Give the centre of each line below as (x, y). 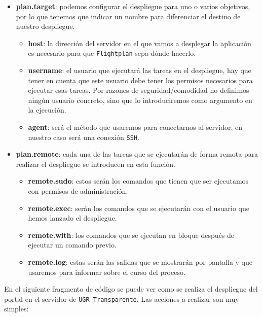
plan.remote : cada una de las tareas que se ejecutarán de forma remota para (137, 154)
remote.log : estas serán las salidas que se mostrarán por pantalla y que (140, 262)
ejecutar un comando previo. (72, 245)
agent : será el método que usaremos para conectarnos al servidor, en (135, 127)
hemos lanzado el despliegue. (72, 218)
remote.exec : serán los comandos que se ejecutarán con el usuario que (139, 208)
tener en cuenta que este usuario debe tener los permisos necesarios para (140, 80)
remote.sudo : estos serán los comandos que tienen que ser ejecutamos (138, 181)
